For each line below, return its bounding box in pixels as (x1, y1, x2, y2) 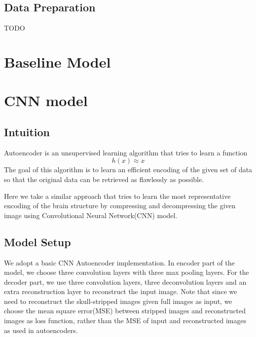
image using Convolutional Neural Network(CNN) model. (4, 210, 178, 220)
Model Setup (4, 234, 71, 249)
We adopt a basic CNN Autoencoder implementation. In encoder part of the (4, 257, 235, 267)
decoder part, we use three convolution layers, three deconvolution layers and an (4, 276, 247, 287)
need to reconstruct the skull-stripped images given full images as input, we (4, 296, 232, 306)
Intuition (4, 124, 50, 139)
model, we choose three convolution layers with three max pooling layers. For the (4, 267, 249, 277)
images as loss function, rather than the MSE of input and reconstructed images (4, 315, 247, 326)
